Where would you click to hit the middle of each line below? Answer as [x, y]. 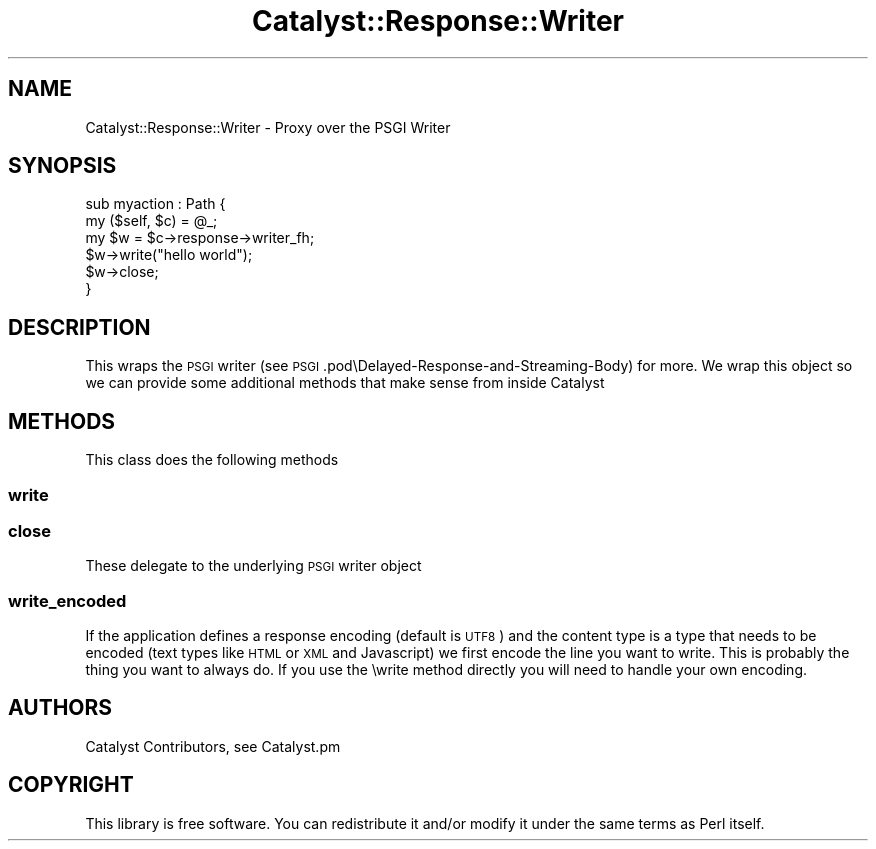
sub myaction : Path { [155, 204]
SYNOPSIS [62, 166]
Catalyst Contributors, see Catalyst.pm [213, 746]
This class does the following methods [212, 460]
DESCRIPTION [79, 327]
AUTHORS [60, 708]
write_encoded [67, 600]
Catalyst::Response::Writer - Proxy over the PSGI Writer [268, 127]
